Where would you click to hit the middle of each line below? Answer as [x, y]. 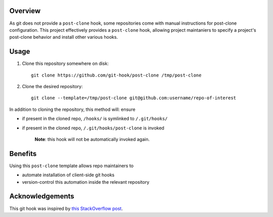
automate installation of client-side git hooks [68, 175]
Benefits [23, 154]
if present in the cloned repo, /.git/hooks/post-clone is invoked [93, 128]
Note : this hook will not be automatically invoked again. [92, 139]
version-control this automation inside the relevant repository [86, 182]
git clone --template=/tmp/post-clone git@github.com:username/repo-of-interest [134, 98]
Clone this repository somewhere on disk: [65, 63]
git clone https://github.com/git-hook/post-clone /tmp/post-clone [116, 75]
